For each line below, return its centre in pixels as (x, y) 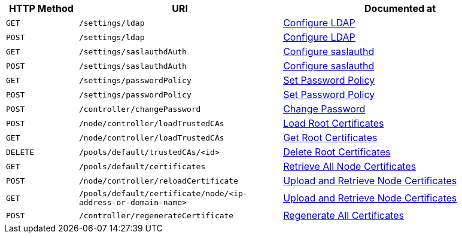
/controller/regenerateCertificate (156, 215)
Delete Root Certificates (337, 152)
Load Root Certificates (334, 123)
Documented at (400, 8)
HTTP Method (41, 8)
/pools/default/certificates (142, 166)
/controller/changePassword (140, 109)
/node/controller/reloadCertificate (159, 181)
